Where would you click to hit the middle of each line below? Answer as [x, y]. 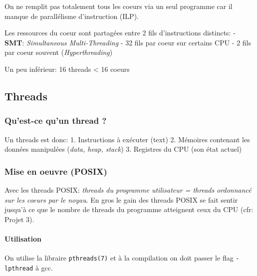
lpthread [19, 268]
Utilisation [23, 238]
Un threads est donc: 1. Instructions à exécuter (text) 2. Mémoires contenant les [127, 139]
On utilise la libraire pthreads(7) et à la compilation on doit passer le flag [119, 258]
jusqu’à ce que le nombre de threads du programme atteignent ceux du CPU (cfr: [129, 209]
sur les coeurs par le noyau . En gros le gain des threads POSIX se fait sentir [121, 199]
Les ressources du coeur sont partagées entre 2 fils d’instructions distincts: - [120, 33]
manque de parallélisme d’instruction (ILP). [72, 16]
